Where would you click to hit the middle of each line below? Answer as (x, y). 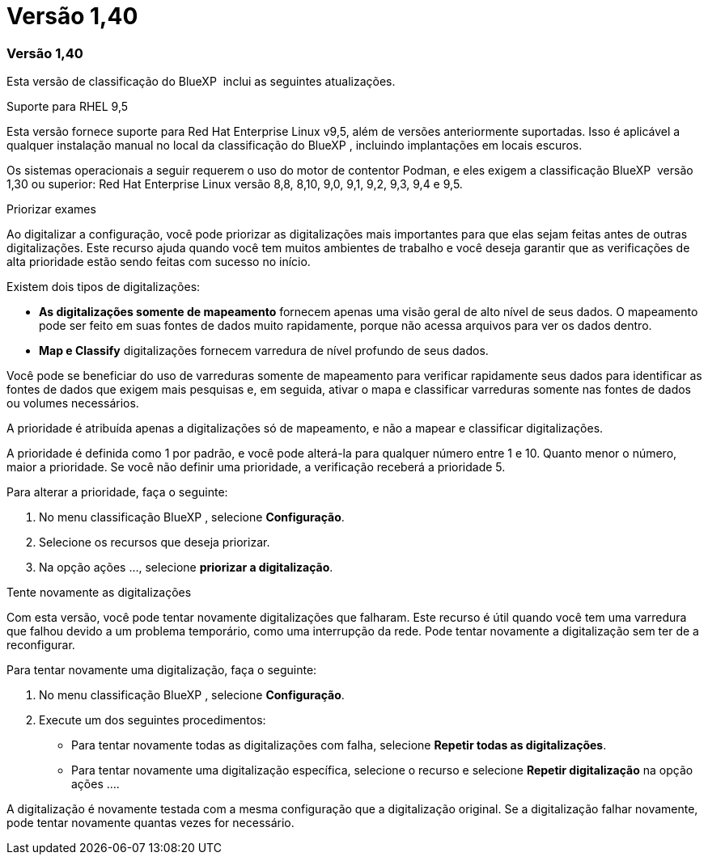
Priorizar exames (51, 209)
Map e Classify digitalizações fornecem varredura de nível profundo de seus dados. (264, 351)
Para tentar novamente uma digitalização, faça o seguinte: (162, 670)
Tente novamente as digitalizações (99, 593)
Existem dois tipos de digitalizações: (104, 287)
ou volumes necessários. (73, 403)
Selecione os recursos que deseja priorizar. (155, 542)
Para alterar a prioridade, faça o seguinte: (117, 492)
